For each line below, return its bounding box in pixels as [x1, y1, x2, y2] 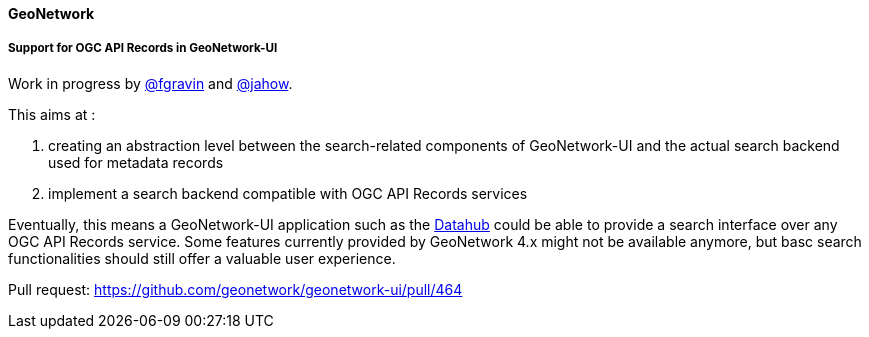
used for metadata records [48, 153, 224, 171]
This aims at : [8, 105, 96, 123]
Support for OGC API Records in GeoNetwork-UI [8, 41, 278, 56]
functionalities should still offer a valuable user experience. [8, 249, 396, 267]
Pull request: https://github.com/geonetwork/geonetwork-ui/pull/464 [8, 280, 463, 298]
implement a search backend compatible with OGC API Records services [48, 184, 528, 202]
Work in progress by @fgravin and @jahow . [8, 74, 293, 92]
